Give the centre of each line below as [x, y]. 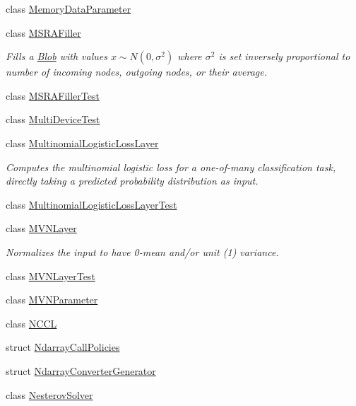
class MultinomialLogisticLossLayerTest [91, 204]
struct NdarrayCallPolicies [63, 347]
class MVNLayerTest [51, 275]
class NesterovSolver [49, 394]
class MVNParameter [52, 300]
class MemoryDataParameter [69, 8]
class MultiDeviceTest [53, 119]
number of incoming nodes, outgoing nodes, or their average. [137, 72]
